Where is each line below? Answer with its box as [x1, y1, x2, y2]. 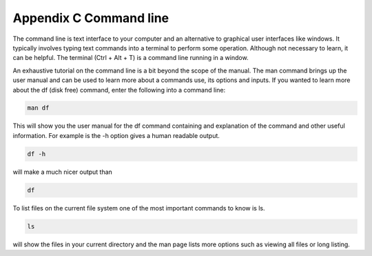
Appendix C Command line [12, 10, 169, 26]
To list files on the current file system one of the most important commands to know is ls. [12, 204, 265, 212]
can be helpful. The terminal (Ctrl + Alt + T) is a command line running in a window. [12, 54, 249, 62]
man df [27, 104, 50, 112]
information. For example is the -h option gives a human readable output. [12, 131, 220, 139]
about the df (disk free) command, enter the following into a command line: [12, 86, 226, 94]
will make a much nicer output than [12, 168, 113, 176]
